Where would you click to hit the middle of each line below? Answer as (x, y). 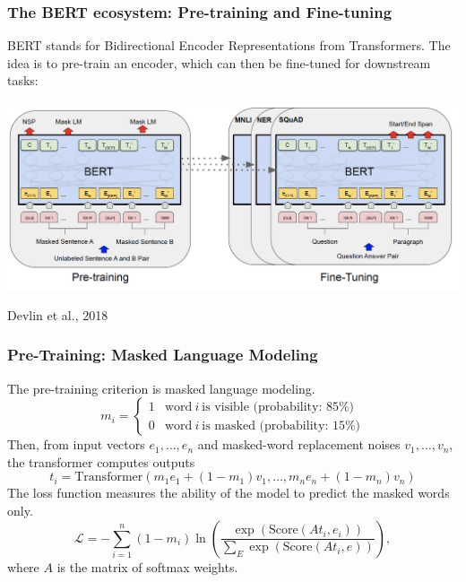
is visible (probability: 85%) (278, 407)
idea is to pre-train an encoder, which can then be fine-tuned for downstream (219, 62)
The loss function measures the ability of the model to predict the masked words (229, 493)
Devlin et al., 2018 (58, 314)
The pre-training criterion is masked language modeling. (161, 388)
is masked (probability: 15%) (281, 426)
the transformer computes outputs (101, 461)
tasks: (23, 80)
